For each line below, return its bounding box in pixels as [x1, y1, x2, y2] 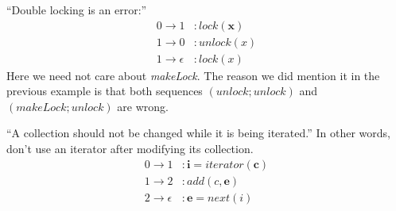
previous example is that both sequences [6, 82, 203, 99]
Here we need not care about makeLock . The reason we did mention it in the [6, 67, 380, 83]
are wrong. [117, 98, 169, 114]
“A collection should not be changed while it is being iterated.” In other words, [6, 125, 390, 141]
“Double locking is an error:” [6, 2, 147, 17]
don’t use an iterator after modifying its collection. [6, 140, 254, 157]
